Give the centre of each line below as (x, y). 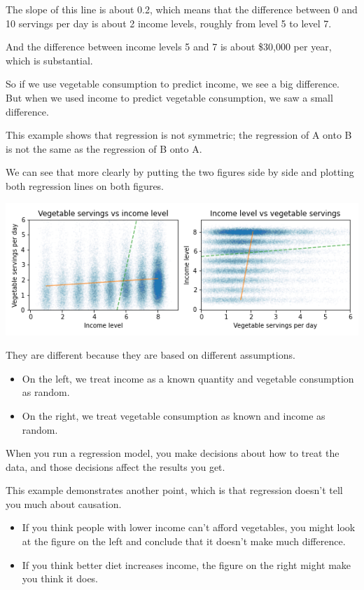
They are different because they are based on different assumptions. (150, 355)
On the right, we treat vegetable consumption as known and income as (174, 415)
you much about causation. (64, 503)
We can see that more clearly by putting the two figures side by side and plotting (180, 172)
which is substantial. (49, 60)
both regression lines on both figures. (85, 185)
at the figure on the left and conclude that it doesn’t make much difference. (184, 541)
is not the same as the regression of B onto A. (104, 148)
